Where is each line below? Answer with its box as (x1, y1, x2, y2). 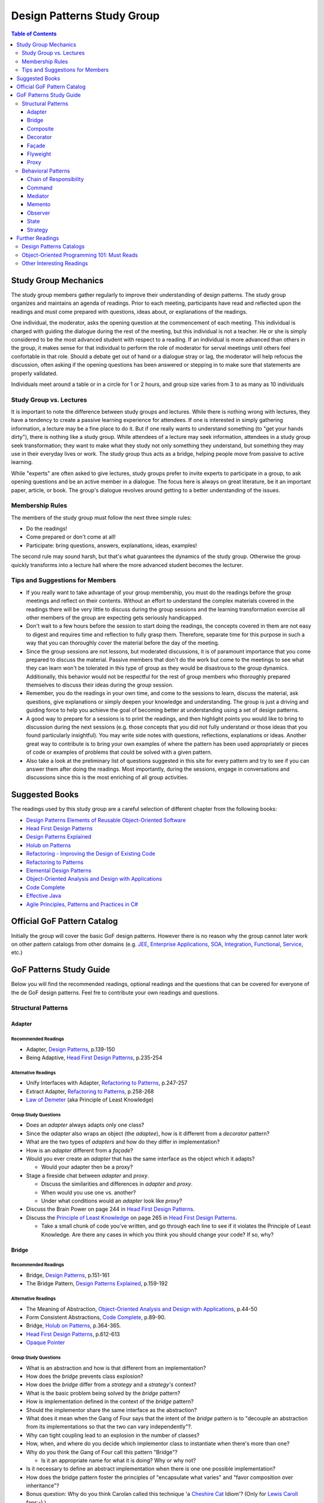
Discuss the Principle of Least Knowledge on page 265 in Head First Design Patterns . (26, 1214, 237, 1221)
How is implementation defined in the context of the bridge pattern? (26, 1398, 194, 1405)
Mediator (27, 192, 49, 200)
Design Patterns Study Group (11, 9, 160, 22)
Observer (27, 209, 50, 216)
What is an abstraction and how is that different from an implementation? (26, 1364, 206, 1371)
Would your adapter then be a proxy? (41, 1163, 133, 1171)
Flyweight (27, 150, 51, 158)
